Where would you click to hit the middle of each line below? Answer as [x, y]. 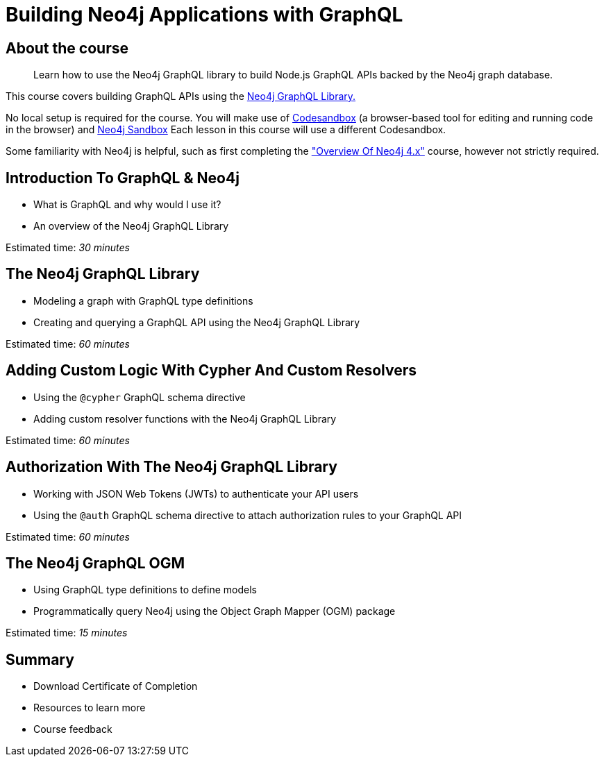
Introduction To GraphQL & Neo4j [123, 178]
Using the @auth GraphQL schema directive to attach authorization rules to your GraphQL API [248, 515]
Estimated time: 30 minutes [68, 248]
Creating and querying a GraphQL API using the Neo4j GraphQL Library [197, 322]
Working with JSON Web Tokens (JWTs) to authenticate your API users [196, 493]
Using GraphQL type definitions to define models [145, 590]
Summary [40, 659]
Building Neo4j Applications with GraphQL [204, 15]
